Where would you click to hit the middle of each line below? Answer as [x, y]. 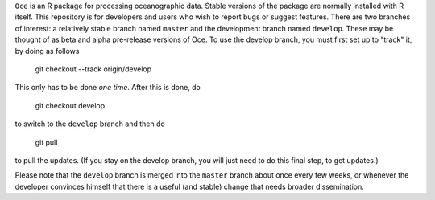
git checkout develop [70, 105]
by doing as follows [47, 51]
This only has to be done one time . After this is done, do [108, 88]
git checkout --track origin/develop [93, 69]
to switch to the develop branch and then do [90, 124]
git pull [46, 142]
